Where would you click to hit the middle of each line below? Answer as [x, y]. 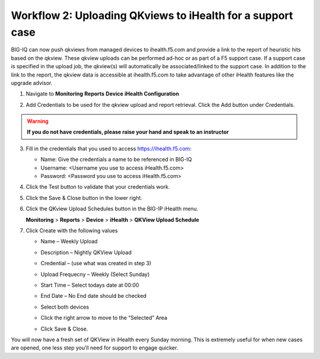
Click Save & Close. [64, 329]
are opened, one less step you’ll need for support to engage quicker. [95, 348]
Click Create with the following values [72, 230]
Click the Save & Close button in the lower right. [84, 198]
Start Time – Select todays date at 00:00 [90, 285]
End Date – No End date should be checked [94, 296]
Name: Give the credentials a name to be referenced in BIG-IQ [116, 160]
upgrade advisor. [32, 82]
